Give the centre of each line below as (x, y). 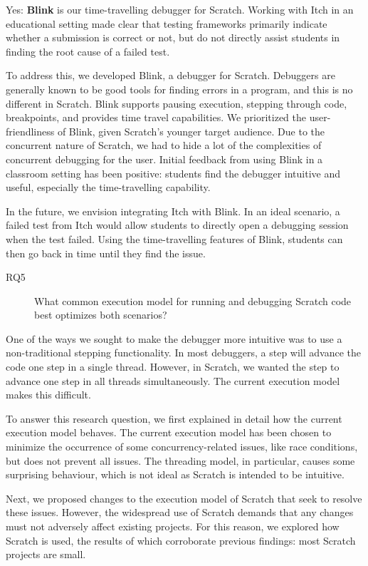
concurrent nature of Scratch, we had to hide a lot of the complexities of (164, 145)
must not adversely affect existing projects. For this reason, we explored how (173, 526)
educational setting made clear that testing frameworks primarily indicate (167, 23)
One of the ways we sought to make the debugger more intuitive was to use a (174, 338)
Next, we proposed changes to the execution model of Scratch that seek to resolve (184, 498)
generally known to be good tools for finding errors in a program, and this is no (179, 89)
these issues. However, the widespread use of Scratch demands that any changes (180, 512)
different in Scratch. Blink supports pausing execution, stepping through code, (177, 103)
